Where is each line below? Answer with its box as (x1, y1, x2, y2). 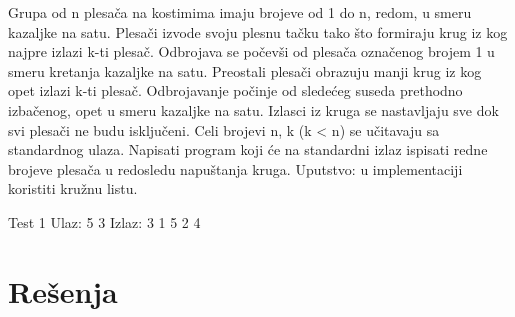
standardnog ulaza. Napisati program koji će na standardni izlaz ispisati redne (8, 139, 488, 160)
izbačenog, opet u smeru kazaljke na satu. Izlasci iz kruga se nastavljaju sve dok (8, 99, 499, 120)
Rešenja (8, 270, 118, 311)
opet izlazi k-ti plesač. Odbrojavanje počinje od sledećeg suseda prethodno (8, 80, 463, 101)
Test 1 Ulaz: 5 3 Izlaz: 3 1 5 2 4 (8, 211, 201, 232)
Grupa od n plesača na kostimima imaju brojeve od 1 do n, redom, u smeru (8, 2, 472, 22)
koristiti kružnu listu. (8, 178, 138, 199)
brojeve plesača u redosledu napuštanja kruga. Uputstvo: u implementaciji (8, 158, 463, 179)
